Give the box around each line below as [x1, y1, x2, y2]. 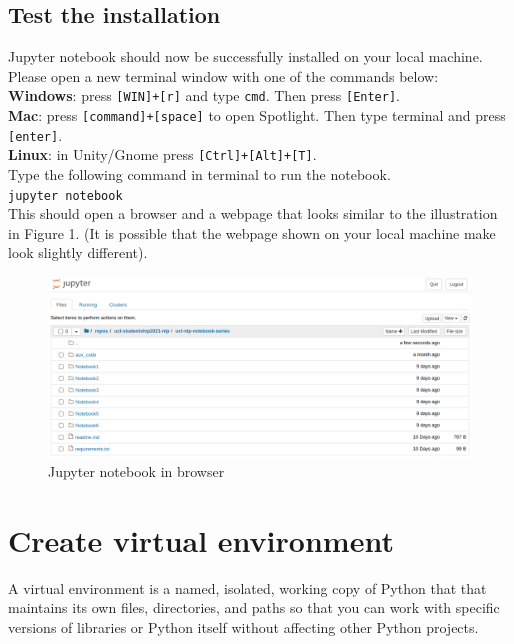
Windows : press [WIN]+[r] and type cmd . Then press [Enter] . [8, 85, 401, 106]
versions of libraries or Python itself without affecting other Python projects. [8, 617, 479, 638]
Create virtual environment [8, 519, 394, 560]
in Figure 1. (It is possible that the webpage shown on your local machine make [8, 222, 496, 243]
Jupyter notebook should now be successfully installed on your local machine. [8, 46, 483, 67]
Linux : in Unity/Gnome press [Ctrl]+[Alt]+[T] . [8, 144, 317, 165]
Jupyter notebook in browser [48, 461, 225, 482]
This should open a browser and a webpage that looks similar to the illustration [8, 203, 498, 224]
